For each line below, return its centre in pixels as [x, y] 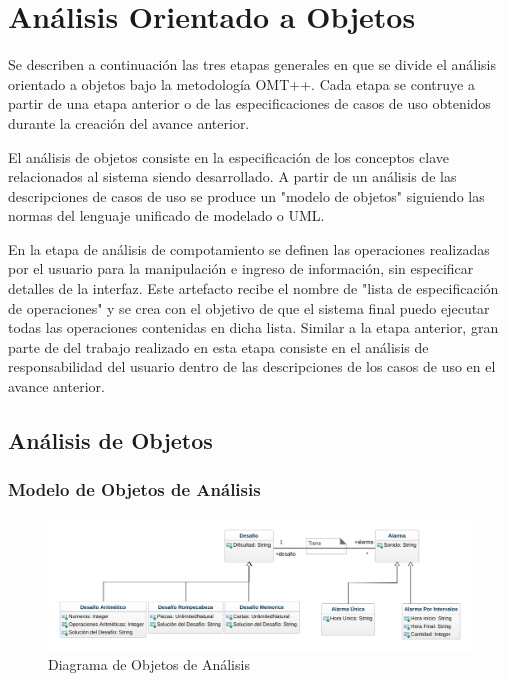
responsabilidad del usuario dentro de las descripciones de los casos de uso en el [252, 366]
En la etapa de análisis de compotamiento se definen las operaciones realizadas [249, 248]
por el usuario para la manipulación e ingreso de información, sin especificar [241, 268]
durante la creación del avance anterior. [129, 122]
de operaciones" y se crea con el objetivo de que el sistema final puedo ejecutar [249, 307]
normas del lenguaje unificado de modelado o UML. [166, 215]
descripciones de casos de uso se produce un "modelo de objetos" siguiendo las [246, 195]
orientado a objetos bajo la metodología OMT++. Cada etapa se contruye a [241, 83]
